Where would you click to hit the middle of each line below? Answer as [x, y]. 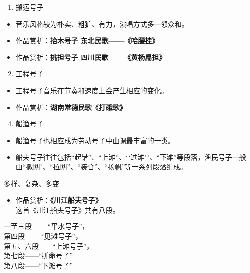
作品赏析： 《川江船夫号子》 [59, 200]
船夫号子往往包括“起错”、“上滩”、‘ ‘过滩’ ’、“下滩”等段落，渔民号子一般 [131, 157]
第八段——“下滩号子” [39, 265]
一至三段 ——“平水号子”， [46, 226]
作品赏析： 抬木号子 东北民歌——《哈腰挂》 [87, 40]
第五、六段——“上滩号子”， [49, 246]
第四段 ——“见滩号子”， [43, 236]
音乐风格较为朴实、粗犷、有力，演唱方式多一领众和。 [102, 24]
